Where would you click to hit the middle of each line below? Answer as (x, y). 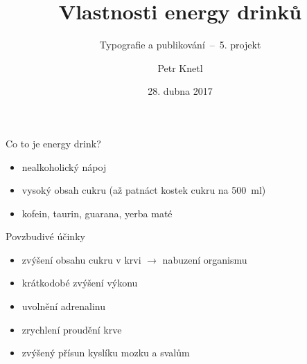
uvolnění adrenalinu (64, 306)
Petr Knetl (180, 67)
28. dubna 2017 (180, 91)
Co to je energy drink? (53, 143)
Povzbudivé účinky (45, 236)
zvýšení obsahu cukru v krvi (81, 259)
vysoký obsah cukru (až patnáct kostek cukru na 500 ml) (144, 190)
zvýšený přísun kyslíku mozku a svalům (106, 353)
